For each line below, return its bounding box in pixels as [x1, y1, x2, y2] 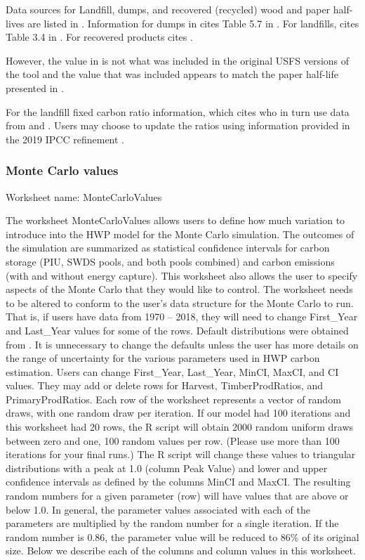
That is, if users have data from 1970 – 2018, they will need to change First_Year [6, 309, 358, 324]
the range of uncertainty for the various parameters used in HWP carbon [6, 351, 320, 365]
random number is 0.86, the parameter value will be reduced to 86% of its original [6, 529, 359, 544]
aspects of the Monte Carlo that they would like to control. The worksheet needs [6, 282, 353, 297]
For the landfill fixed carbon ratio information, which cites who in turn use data [6, 104, 350, 119]
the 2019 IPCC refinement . [6, 131, 125, 146]
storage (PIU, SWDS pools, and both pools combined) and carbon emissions [6, 254, 335, 268]
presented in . [6, 80, 64, 95]
